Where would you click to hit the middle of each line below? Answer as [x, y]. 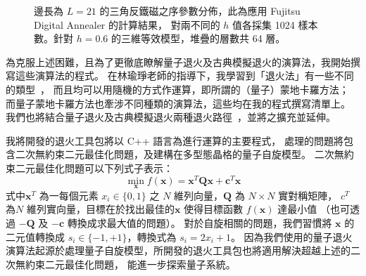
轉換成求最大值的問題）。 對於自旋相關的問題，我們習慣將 [200, 223]
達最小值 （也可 [314, 209]
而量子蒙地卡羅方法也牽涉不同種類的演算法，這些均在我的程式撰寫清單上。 [178, 103]
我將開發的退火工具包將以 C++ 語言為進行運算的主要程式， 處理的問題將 [175, 140]
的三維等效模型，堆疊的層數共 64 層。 [198, 38]
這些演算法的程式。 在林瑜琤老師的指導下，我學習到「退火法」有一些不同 [184, 75]
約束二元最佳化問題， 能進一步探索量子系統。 [130, 264]
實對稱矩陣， [308, 195]
